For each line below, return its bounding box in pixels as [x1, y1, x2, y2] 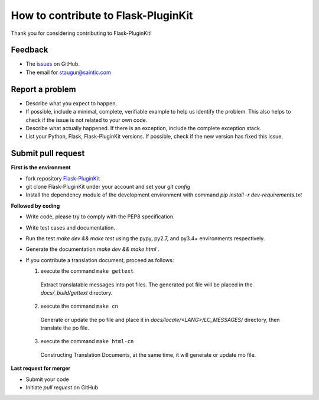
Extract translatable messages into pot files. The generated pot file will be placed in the [40, 281, 253, 288]
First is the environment [11, 164, 71, 171]
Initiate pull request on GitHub [25, 384, 99, 391]
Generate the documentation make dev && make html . [25, 246, 159, 253]
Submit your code [25, 376, 69, 383]
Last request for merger [11, 364, 71, 372]
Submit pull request [11, 149, 85, 159]
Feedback [11, 45, 48, 55]
